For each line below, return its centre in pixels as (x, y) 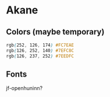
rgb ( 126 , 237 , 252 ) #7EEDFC (40, 56)
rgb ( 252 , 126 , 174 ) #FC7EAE (40, 45)
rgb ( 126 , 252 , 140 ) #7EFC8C (40, 50)
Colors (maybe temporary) (55, 32)
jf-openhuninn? (24, 88)
